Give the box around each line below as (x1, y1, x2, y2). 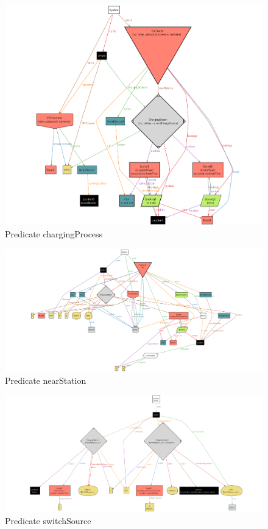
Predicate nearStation (5, 373, 86, 386)
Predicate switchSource (5, 514, 91, 527)
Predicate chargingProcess (5, 228, 103, 240)
